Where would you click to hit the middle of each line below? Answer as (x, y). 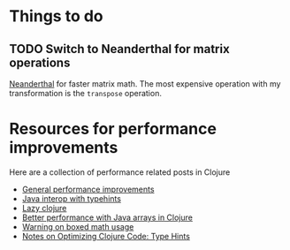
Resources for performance (113, 129)
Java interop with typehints (72, 198)
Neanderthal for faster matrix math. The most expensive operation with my (145, 84)
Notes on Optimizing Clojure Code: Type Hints (106, 236)
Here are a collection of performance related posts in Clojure (120, 172)
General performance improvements (88, 189)
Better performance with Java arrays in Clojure (107, 217)
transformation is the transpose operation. (85, 93)
